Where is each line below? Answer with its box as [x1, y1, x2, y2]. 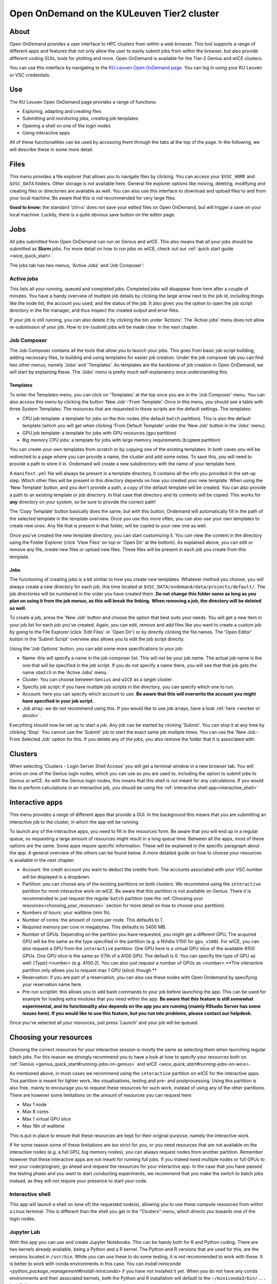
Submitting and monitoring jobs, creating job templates [22, 116, 138, 122]
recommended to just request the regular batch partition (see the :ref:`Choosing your [22, 895, 204, 901]
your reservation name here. [22, 981, 83, 988]
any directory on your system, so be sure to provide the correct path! [9, 499, 156, 505]
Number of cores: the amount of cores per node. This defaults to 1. [22, 917, 164, 923]
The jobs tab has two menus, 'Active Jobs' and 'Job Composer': [9, 262, 145, 268]
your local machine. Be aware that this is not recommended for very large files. [9, 195, 176, 201]
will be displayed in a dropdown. [22, 874, 91, 880]
